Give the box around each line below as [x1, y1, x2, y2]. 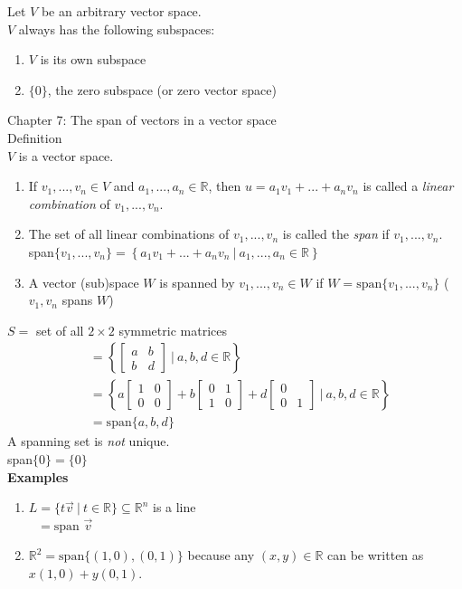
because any [187, 546, 255, 565]
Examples [7, 467, 69, 486]
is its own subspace [40, 50, 146, 69]
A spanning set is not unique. [7, 432, 170, 451]
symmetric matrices [118, 320, 227, 339]
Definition [7, 128, 62, 147]
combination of [28, 194, 110, 213]
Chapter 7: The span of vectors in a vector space [7, 110, 277, 129]
